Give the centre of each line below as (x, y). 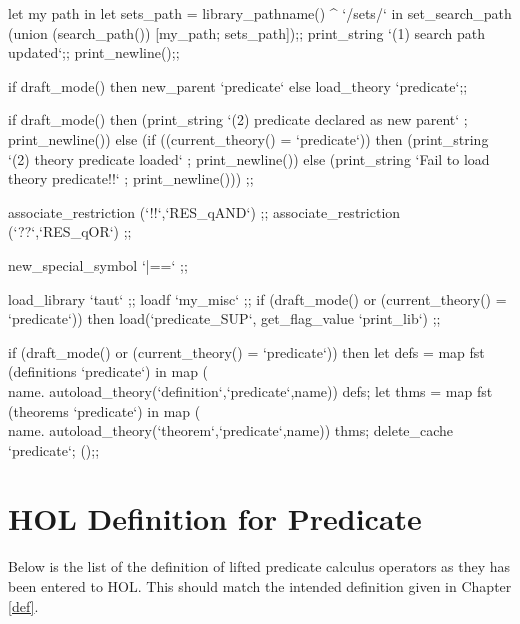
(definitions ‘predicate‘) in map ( (108, 371)
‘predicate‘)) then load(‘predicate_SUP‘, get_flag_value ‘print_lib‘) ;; (224, 318)
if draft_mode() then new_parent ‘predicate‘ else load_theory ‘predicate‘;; (238, 85)
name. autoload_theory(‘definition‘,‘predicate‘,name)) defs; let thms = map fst (250, 390)
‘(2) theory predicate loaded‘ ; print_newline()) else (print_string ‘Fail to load (249, 158)
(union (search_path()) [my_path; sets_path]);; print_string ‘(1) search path (246, 32)
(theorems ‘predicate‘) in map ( (104, 410)
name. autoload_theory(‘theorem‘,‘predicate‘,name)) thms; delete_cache (231, 430)
